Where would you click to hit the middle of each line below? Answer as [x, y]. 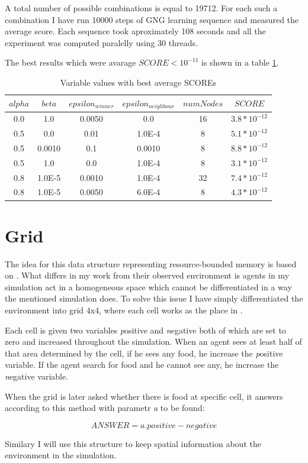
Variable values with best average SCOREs [138, 82]
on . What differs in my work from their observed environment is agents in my [147, 275]
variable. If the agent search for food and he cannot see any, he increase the [142, 365]
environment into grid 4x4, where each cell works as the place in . [124, 310]
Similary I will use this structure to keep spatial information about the [133, 443]
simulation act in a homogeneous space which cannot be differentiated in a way [148, 286]
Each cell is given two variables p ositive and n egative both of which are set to [145, 330]
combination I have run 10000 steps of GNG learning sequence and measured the [152, 19]
